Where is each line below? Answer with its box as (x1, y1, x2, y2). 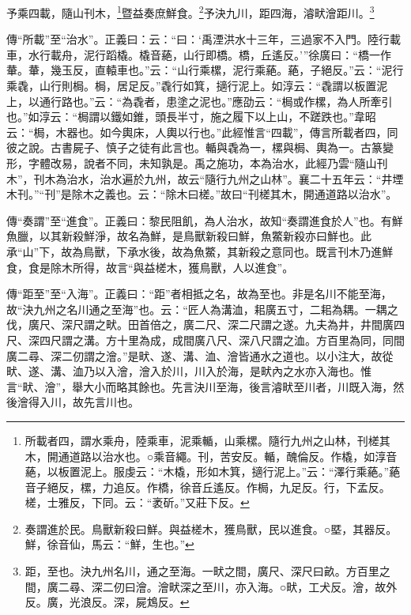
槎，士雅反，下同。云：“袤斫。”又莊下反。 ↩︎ (25, 494, 250, 511)
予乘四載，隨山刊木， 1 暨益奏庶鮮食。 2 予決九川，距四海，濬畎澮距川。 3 (6, 2, 375, 21)
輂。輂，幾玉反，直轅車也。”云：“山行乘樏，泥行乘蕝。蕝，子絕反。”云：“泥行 (6, 62, 404, 78)
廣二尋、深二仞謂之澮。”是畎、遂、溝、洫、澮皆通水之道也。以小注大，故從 (6, 347, 394, 364)
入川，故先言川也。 (39, 394, 139, 410)
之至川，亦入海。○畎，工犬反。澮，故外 (190, 578, 398, 594)
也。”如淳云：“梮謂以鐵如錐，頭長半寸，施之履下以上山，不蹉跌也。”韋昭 (6, 108, 376, 125)
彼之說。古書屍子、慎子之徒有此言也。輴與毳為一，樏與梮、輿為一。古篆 (6, 139, 383, 156)
